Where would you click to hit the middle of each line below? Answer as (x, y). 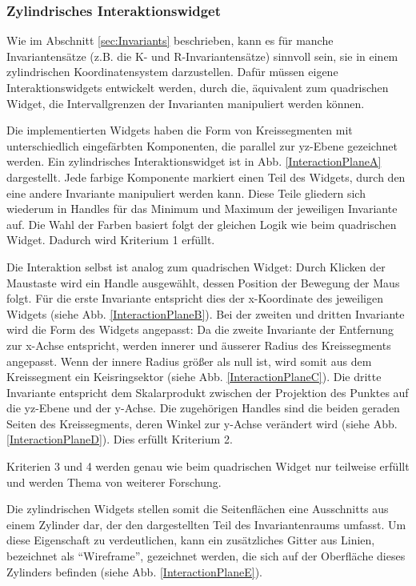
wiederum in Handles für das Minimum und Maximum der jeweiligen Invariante (202, 209)
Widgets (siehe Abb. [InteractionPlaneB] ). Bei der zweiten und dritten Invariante (206, 313)
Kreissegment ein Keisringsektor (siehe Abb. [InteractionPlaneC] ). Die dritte (194, 377)
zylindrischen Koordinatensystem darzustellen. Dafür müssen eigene (172, 72)
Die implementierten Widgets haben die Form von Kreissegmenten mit (180, 130)
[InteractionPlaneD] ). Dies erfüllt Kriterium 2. (120, 439)
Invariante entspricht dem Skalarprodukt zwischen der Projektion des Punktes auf (208, 392)
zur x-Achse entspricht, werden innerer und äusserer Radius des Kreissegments (199, 345)
